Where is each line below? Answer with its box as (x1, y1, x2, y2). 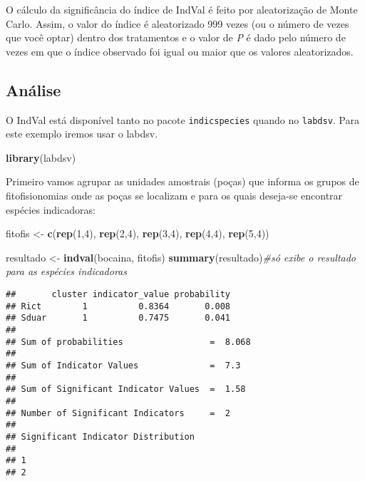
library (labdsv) (6, 150, 76, 165)
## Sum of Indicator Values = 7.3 (6, 360, 241, 371)
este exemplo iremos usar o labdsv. (6, 126, 158, 141)
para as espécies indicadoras (6, 264, 127, 279)
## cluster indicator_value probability (6, 289, 230, 299)
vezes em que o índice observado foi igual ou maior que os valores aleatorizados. (6, 43, 354, 58)
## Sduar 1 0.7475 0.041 (6, 313, 230, 324)
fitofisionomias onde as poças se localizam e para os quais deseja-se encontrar (6, 188, 343, 203)
